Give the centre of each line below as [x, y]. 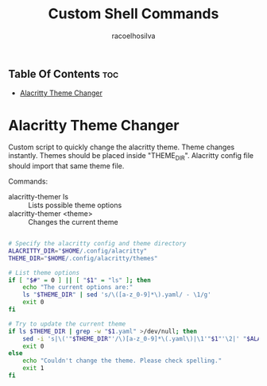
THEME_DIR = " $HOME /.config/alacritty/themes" [83, 258]
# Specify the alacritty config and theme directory [97, 244]
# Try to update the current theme [67, 324]
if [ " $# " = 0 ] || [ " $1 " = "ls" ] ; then [79, 280]
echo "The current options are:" [78, 288]
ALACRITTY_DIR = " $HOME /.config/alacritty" [78, 251]
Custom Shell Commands [133, 14]
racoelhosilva [133, 36]
